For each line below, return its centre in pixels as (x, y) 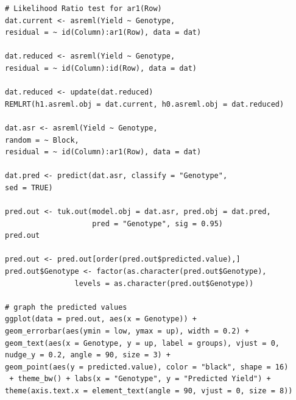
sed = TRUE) (29, 187)
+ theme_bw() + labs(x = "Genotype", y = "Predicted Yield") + (140, 379)
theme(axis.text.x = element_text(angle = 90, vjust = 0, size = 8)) (149, 391)
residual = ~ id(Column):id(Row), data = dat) (101, 68)
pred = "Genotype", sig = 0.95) (157, 223)
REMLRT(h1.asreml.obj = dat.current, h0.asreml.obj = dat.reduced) (145, 104)
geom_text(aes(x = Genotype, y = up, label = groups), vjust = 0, (143, 343)
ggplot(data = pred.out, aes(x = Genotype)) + (101, 319)
